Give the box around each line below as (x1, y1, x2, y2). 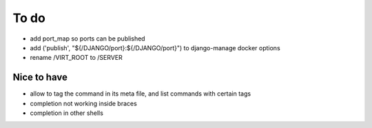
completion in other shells (30, 109, 103, 117)
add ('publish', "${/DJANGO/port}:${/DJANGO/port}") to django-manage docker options (30, 43, 280, 52)
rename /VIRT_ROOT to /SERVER (30, 54, 123, 62)
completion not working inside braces (30, 99, 137, 107)
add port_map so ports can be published (30, 34, 145, 43)
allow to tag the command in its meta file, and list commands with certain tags (30, 89, 251, 98)
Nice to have (12, 72, 68, 83)
